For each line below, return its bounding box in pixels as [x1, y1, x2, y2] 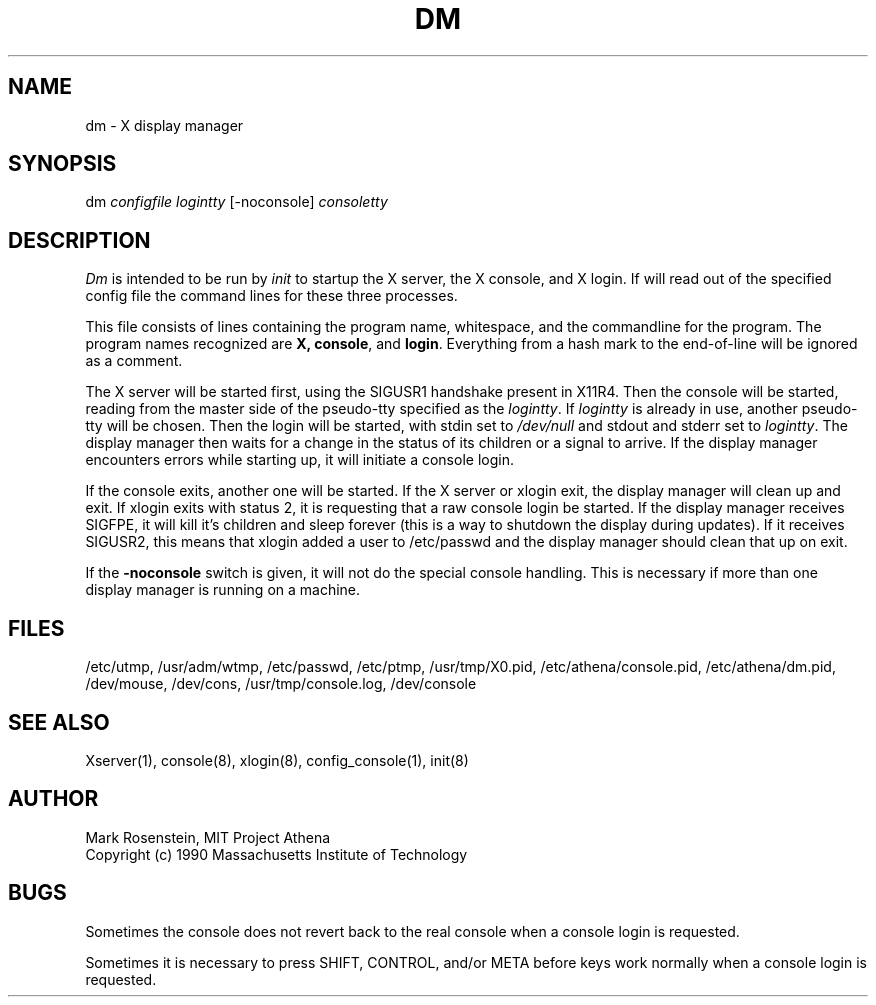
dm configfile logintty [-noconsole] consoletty [85, 193, 388, 211]
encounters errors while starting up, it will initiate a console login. [85, 451, 514, 469]
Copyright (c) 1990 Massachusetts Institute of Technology [85, 845, 468, 863]
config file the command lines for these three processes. [85, 287, 458, 305]
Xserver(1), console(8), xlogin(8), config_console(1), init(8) [85, 751, 469, 769]
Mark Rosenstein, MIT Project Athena [85, 828, 331, 846]
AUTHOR [8, 786, 99, 812]
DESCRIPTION [8, 227, 151, 253]
